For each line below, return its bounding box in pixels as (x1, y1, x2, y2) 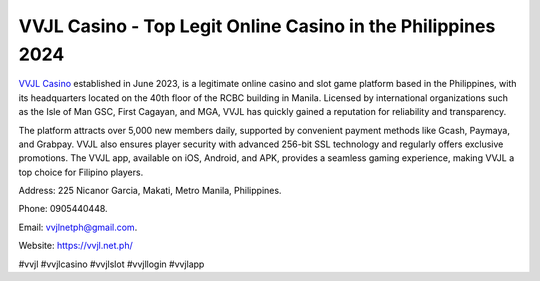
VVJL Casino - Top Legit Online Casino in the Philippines (18, 15, 496, 37)
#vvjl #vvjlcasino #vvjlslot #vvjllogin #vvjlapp (18, 258, 205, 270)
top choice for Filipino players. (18, 166, 144, 178)
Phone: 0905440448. (18, 203, 109, 215)
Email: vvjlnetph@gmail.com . (18, 221, 138, 233)
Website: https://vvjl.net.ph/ (18, 240, 134, 252)
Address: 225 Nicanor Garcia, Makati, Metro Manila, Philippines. (18, 185, 282, 197)
